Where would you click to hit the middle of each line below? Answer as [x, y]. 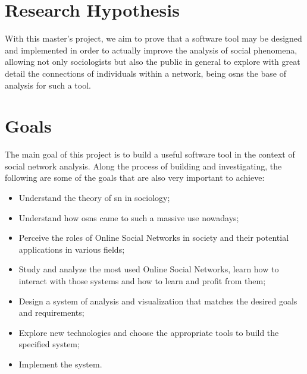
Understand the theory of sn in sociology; [94, 197]
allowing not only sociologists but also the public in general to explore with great [153, 62]
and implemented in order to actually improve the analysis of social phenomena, [151, 50]
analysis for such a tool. [48, 85]
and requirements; [51, 312]
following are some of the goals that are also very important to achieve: [135, 177]
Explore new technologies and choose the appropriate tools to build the [149, 332]
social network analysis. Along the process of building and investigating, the [143, 166]
